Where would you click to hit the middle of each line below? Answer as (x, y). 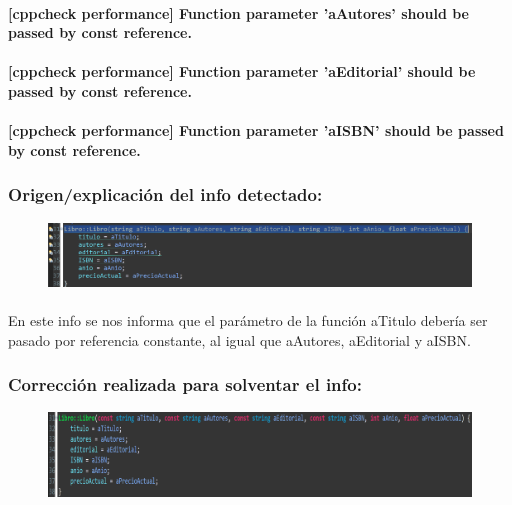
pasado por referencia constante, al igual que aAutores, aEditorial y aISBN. (239, 339)
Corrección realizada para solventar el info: (185, 384)
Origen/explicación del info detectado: (165, 194)
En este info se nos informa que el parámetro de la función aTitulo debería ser (248, 319)
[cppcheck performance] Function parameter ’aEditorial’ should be (242, 71)
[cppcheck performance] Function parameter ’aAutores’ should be (238, 12)
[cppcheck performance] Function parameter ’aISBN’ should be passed (256, 130)
